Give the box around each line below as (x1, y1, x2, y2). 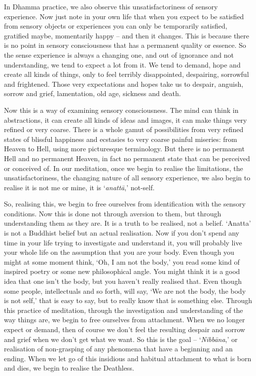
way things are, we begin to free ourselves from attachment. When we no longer (4, 314, 245, 325)
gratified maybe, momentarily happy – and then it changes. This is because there (4, 30, 250, 40)
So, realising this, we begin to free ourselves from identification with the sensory (4, 199, 246, 209)
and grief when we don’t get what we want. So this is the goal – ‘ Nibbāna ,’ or (4, 334, 238, 344)
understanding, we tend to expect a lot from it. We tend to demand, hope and (4, 59, 241, 69)
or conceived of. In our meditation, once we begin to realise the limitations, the (4, 163, 243, 173)
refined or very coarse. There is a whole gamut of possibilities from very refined (4, 124, 244, 135)
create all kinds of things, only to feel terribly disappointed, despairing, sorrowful (4, 69, 249, 79)
